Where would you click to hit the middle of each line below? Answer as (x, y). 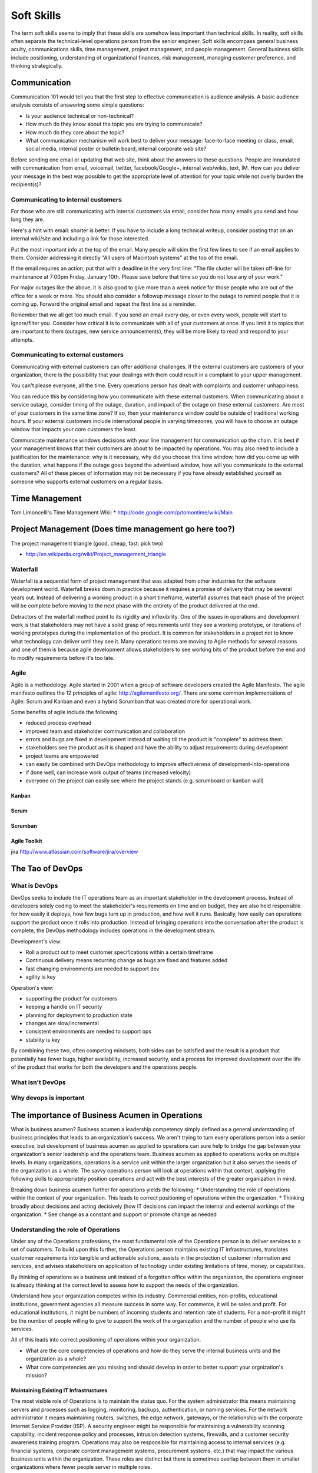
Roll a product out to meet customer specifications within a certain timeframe (119, 952)
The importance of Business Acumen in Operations (107, 1115)
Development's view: (36, 941)
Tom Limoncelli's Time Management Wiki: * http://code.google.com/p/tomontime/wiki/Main (122, 512)
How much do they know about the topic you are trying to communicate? (114, 124)
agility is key (41, 977)
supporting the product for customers (71, 998)
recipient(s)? (26, 184)
